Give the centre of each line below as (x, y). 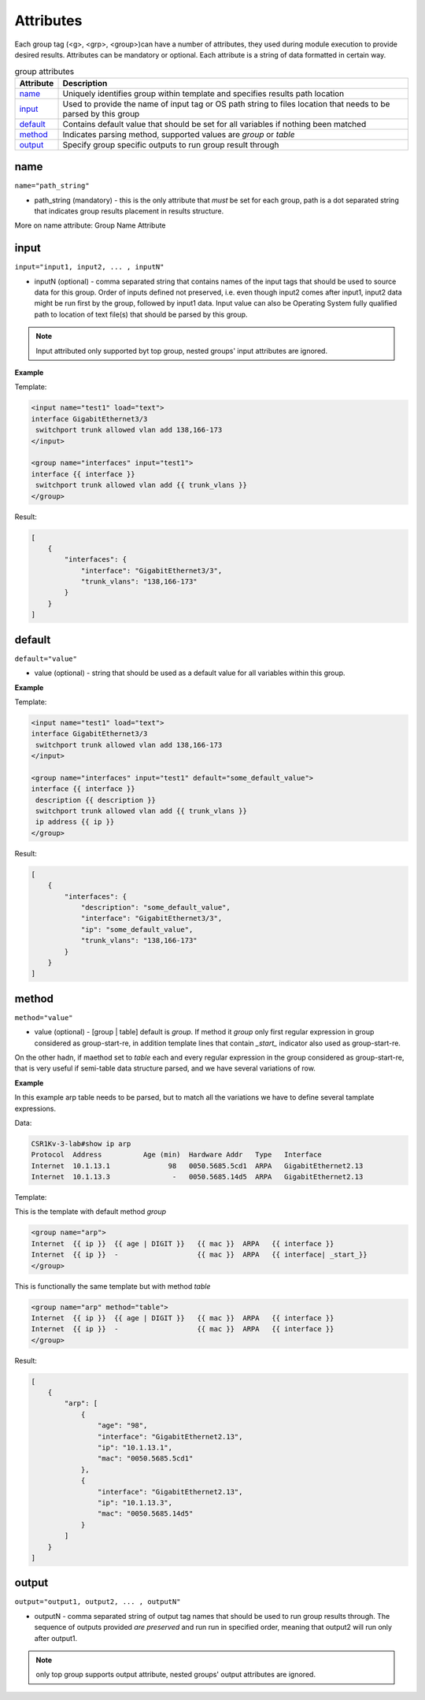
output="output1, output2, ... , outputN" (98, 1602)
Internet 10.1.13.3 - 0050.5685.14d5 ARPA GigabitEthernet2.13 (197, 1177)
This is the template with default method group (91, 1212)
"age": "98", (122, 1425)
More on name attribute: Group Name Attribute (90, 225)
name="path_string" (52, 186)
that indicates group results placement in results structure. (129, 211)
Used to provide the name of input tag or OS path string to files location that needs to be (226, 104)
